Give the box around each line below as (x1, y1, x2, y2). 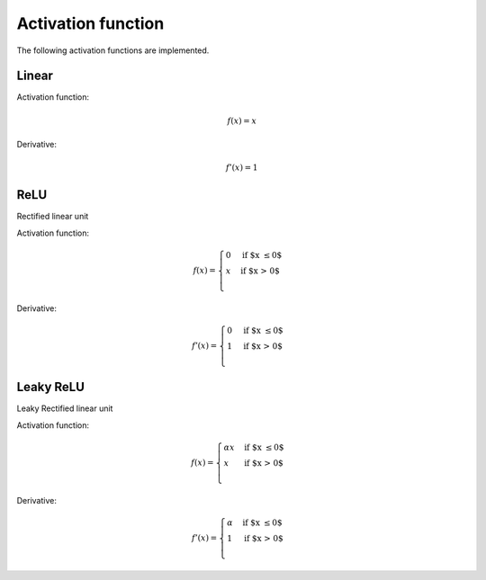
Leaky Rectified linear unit (16, 403, 113, 414)
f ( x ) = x (227, 115, 256, 126)
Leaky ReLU (16, 379, 85, 395)
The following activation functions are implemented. (16, 45, 210, 56)
